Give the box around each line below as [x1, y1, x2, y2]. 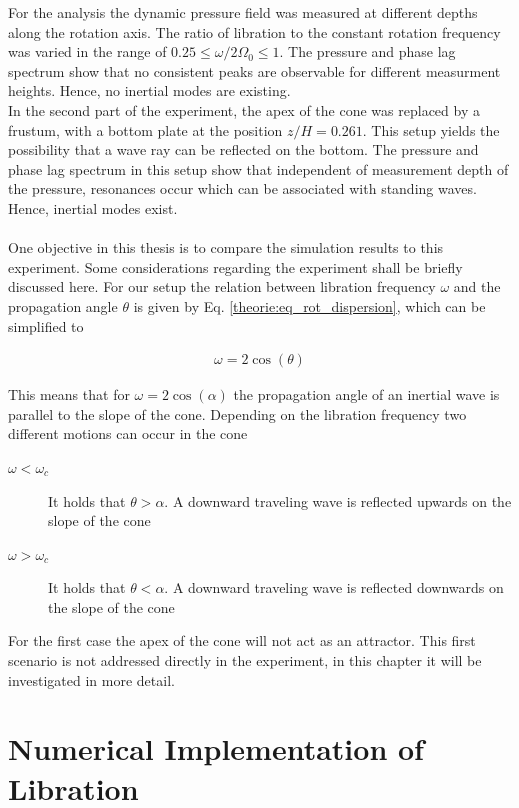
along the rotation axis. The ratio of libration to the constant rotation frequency [8, 21, 501, 42]
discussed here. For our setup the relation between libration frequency [8, 276, 436, 297]
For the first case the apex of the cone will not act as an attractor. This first [8, 630, 476, 651]
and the [453, 276, 501, 297]
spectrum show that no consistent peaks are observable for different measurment [8, 60, 501, 81]
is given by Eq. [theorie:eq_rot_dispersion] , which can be [133, 295, 486, 316]
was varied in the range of [8, 41, 167, 62]
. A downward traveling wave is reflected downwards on [164, 577, 504, 598]
